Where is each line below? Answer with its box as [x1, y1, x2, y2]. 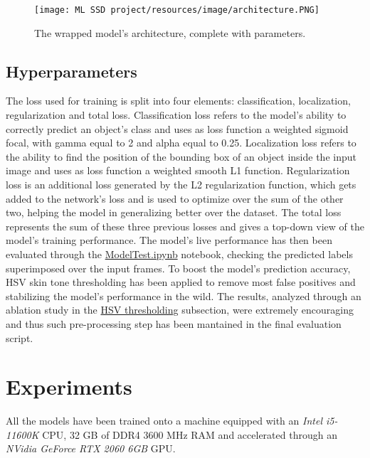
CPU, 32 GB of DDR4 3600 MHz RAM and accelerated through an [42, 427, 337, 442]
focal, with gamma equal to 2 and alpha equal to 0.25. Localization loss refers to [6, 135, 356, 150]
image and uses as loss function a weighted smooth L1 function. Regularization [6, 163, 350, 178]
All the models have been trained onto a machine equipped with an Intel [6, 413, 322, 428]
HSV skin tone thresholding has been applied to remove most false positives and [6, 275, 356, 289]
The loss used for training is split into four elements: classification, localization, [6, 93, 351, 108]
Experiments [6, 372, 132, 401]
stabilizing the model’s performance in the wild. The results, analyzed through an [6, 288, 361, 303]
